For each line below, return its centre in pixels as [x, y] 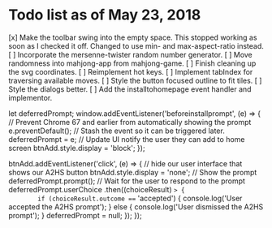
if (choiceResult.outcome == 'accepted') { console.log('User [140, 198]
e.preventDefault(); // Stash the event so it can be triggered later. [117, 131]
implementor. [30, 97]
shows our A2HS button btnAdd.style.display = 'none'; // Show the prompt [133, 172]
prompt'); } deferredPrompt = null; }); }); [75, 215]
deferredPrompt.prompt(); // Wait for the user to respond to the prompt [127, 181]
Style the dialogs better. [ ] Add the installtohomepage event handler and [130, 89]
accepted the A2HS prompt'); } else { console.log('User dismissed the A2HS [136, 206]
